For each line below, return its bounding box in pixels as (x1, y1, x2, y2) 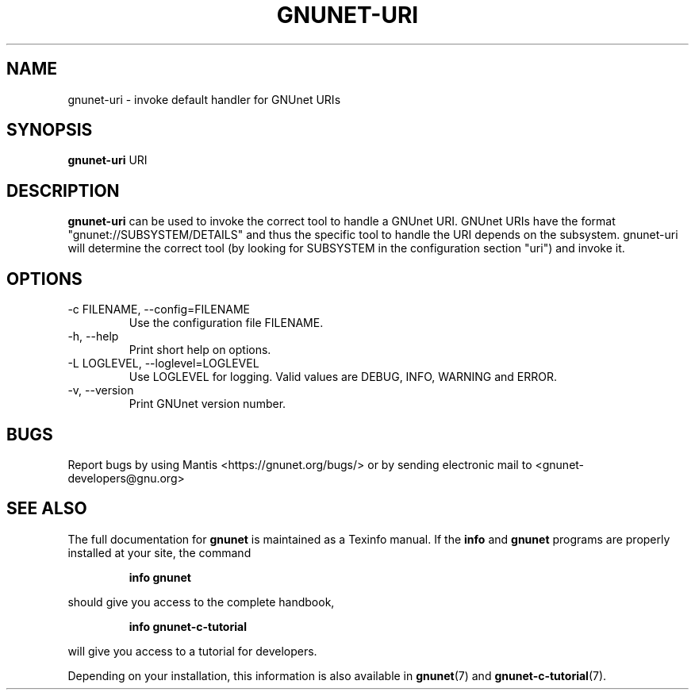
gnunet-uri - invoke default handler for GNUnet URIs (67, 92, 341, 106)
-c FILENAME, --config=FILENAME (67, 302, 250, 317)
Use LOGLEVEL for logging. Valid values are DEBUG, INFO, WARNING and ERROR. (129, 370, 557, 384)
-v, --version (67, 383, 134, 398)
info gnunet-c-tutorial (129, 619, 247, 633)
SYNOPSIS (6, 120, 93, 140)
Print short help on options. (129, 343, 271, 357)
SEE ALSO (6, 498, 87, 519)
